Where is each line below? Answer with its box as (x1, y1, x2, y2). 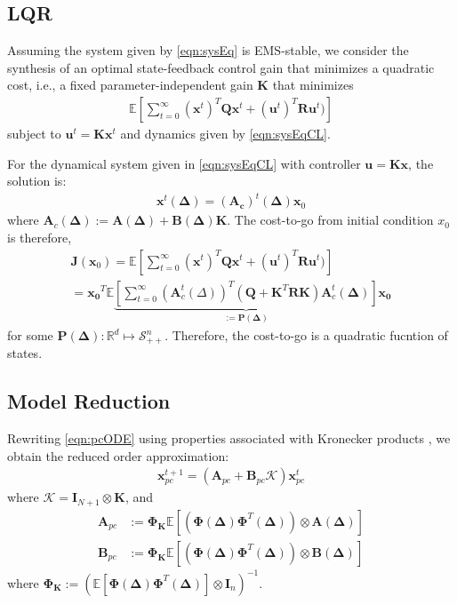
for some (7, 326, 53, 345)
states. (7, 344, 43, 362)
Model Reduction (7, 387, 171, 415)
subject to (7, 124, 61, 143)
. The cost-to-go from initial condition (227, 211, 434, 229)
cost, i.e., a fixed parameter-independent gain (7, 75, 253, 94)
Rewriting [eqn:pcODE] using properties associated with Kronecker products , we (7, 429, 451, 448)
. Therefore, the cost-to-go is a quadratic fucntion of (164, 326, 448, 345)
